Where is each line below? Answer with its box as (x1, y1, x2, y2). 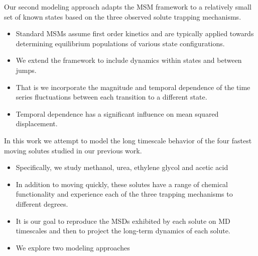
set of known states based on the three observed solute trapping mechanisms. (4, 11, 241, 22)
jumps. (16, 64, 37, 75)
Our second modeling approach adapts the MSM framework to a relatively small (4, 2, 251, 12)
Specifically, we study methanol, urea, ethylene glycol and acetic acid (16, 162, 228, 173)
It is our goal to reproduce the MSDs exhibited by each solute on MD (16, 215, 230, 226)
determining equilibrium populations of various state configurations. (16, 38, 225, 48)
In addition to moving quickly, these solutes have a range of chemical (16, 179, 228, 189)
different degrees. (16, 198, 68, 209)
